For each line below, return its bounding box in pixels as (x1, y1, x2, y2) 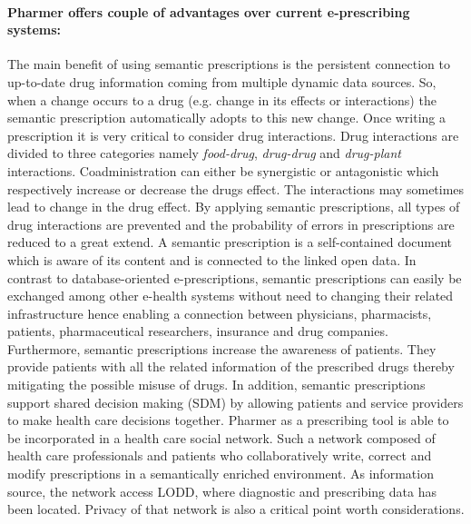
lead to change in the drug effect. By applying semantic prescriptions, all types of (7, 197, 460, 216)
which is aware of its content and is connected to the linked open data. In (7, 250, 417, 269)
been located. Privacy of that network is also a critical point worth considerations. (7, 499, 465, 519)
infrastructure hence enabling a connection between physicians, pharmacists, (7, 303, 432, 322)
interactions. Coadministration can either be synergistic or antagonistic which (7, 161, 439, 180)
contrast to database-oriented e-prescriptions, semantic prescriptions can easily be (7, 268, 462, 287)
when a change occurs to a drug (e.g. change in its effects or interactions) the (7, 90, 437, 109)
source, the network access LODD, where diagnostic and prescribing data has (7, 481, 437, 500)
